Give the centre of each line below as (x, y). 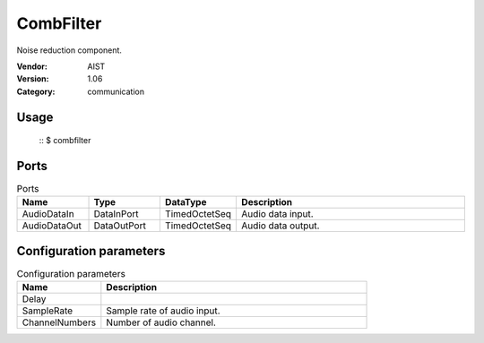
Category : (36, 91)
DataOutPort (120, 226)
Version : (33, 79)
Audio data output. (281, 226)
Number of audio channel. (161, 322)
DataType (186, 202)
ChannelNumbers (59, 322)
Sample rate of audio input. (163, 311)
